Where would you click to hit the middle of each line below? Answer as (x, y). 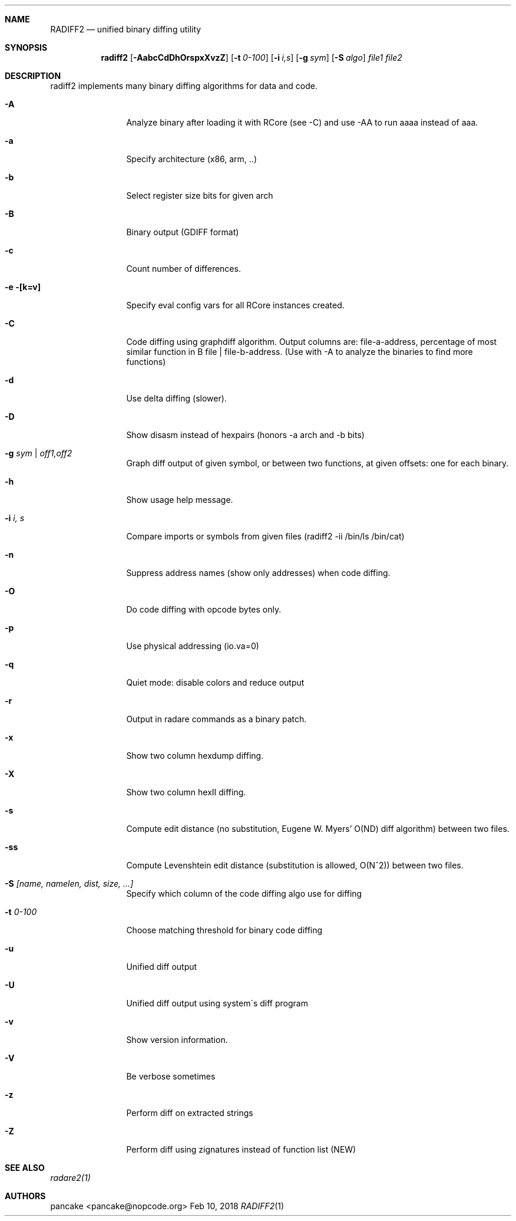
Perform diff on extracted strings (190, 1113)
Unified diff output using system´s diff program (217, 1003)
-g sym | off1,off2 (39, 453)
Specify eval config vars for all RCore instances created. (235, 305)
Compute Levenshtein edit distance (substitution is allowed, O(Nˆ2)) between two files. (295, 865)
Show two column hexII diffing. (186, 792)
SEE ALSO (25, 1168)
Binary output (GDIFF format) (183, 232)
